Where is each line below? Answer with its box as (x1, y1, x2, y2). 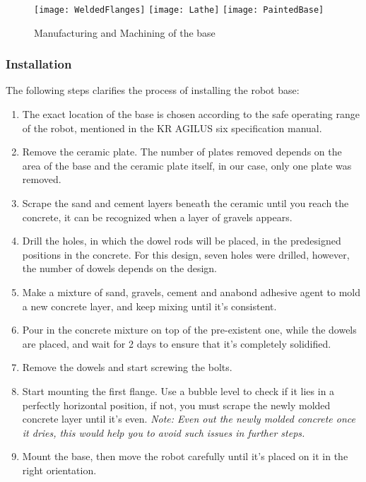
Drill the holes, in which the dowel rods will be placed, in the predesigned (22, 233, 341, 248)
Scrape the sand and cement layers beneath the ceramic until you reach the (22, 196, 349, 211)
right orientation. (22, 462, 97, 477)
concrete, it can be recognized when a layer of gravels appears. (22, 209, 293, 224)
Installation (6, 55, 72, 73)
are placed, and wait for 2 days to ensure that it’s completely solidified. (22, 336, 331, 351)
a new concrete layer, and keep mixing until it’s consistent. (22, 298, 277, 313)
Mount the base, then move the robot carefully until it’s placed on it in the (22, 449, 348, 464)
